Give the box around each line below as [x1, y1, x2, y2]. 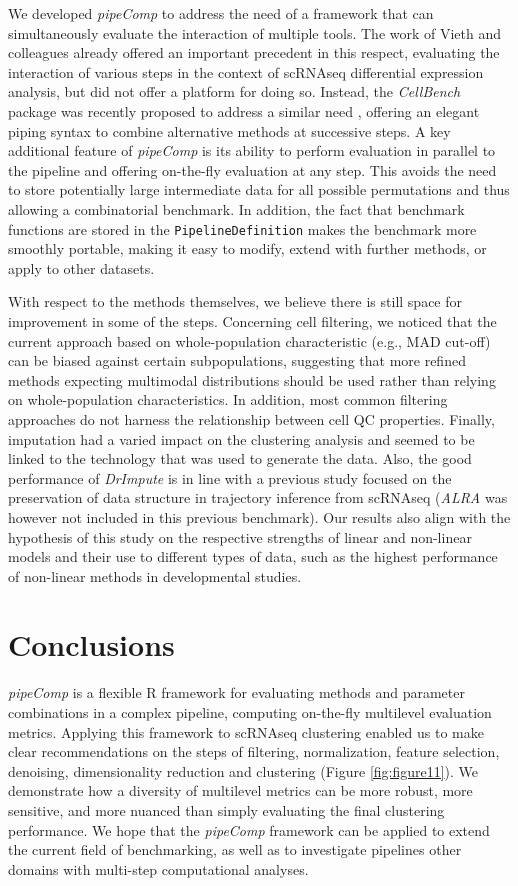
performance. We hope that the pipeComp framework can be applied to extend [8, 819, 490, 840]
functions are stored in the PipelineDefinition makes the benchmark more [8, 218, 477, 239]
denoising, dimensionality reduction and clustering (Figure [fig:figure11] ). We [8, 760, 479, 781]
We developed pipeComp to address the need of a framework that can [8, 3, 434, 23]
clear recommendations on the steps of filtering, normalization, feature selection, [8, 741, 500, 762]
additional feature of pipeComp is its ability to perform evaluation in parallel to [8, 140, 496, 161]
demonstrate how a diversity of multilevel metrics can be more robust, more [8, 780, 473, 801]
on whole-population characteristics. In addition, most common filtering [8, 389, 448, 410]
